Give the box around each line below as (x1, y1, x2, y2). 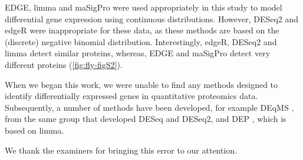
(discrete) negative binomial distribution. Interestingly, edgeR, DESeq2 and (5, 35, 277, 47)
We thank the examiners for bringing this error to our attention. (5, 144, 238, 156)
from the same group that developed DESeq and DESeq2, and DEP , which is (5, 113, 286, 125)
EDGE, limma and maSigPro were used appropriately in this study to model (5, 1, 282, 13)
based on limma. (5, 124, 64, 136)
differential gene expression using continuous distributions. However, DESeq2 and (5, 12, 299, 25)
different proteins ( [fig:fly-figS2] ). (5, 58, 123, 70)
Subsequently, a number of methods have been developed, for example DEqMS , (5, 101, 294, 113)
